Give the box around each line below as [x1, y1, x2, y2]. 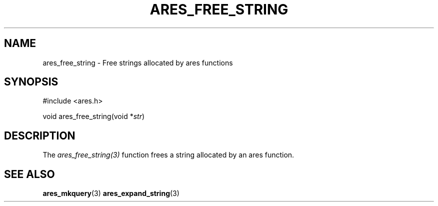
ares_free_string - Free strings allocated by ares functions [42, 58, 233, 67]
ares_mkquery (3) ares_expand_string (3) [42, 189, 179, 198]
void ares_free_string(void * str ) [42, 112, 145, 121]
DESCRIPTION [4, 129, 75, 142]
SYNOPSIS [4, 75, 58, 88]
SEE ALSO [4, 167, 55, 180]
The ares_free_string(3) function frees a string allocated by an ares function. [42, 150, 294, 159]
